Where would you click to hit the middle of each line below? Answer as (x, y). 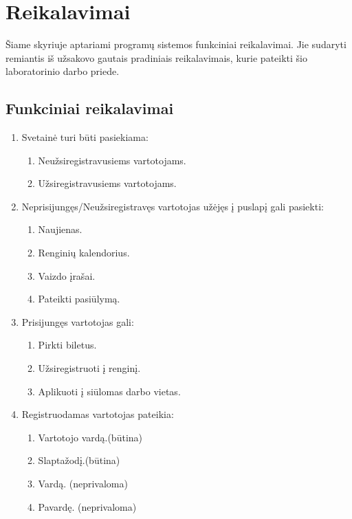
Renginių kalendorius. (84, 253)
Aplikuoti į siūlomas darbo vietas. (109, 391)
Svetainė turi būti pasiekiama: (85, 137)
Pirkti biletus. (67, 345)
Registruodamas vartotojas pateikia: (98, 414)
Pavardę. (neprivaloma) (87, 506)
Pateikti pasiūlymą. (79, 299)
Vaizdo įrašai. (67, 275)
